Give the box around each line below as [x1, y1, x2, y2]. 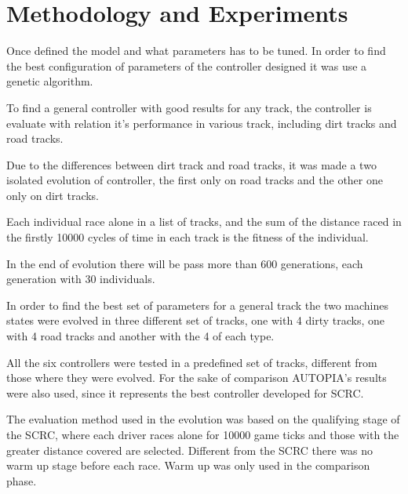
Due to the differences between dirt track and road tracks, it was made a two [6, 156, 377, 173]
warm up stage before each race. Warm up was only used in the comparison [6, 457, 370, 474]
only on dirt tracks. [6, 187, 100, 203]
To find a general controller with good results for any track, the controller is [6, 99, 372, 115]
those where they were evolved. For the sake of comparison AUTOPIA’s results [6, 369, 387, 386]
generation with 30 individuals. [6, 271, 155, 287]
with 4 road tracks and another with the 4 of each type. [6, 328, 275, 344]
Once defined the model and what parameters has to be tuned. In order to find [6, 42, 386, 59]
